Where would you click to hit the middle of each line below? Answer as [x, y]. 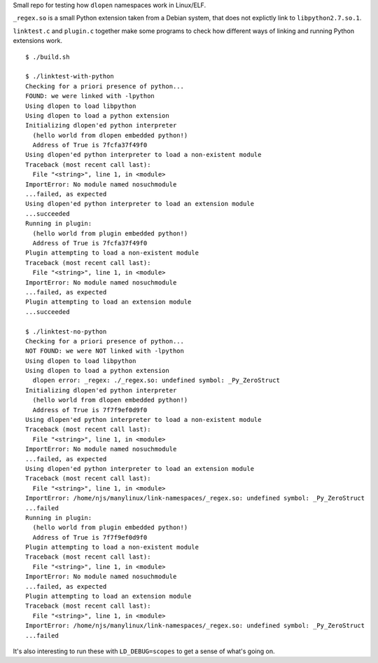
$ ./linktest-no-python [66, 331]
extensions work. [38, 41]
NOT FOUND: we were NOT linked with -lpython [105, 351]
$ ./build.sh [48, 57]
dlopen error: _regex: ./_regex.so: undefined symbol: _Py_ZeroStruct [156, 381]
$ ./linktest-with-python [70, 76]
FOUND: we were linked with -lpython [90, 96]
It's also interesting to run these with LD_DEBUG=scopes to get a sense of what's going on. [144, 651]
